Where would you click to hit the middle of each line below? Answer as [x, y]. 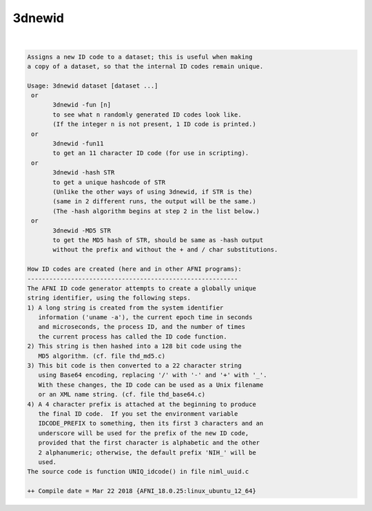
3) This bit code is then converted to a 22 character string [134, 366]
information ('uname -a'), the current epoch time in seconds [145, 318]
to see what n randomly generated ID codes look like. [147, 114]
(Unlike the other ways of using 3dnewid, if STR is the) [153, 192]
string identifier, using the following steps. [109, 298]
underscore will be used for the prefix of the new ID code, [144, 433]
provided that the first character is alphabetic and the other [149, 443]
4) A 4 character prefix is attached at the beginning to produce [142, 404]
